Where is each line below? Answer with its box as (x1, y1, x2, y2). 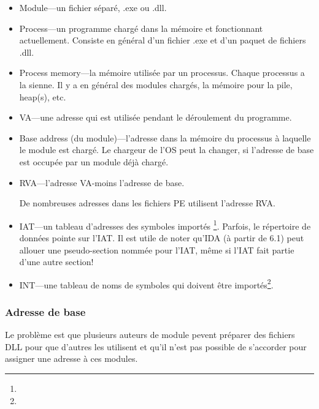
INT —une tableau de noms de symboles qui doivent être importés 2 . (19, 276, 274, 291)
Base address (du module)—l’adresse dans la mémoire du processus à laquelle (19, 131, 311, 144)
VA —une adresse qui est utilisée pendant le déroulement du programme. (19, 111, 292, 124)
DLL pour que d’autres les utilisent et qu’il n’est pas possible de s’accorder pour (5, 340, 307, 353)
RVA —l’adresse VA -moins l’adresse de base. (19, 176, 185, 189)
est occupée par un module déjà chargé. (19, 155, 169, 168)
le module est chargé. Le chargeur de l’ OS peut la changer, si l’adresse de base (19, 143, 314, 156)
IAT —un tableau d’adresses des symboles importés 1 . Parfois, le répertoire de (19, 217, 311, 232)
